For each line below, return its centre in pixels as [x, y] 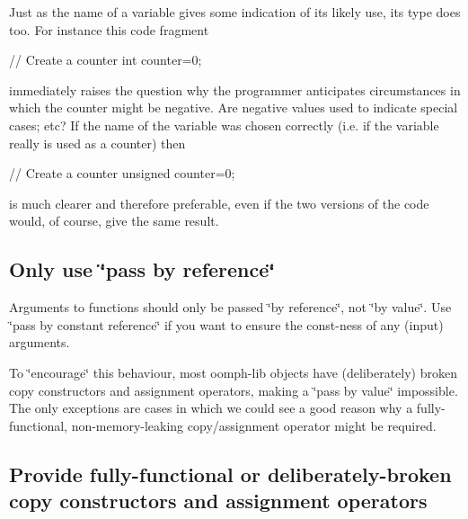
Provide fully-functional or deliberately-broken [230, 474]
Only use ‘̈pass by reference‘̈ [142, 269]
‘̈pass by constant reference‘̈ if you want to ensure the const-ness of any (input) [226, 324]
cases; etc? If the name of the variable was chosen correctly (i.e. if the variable [224, 125]
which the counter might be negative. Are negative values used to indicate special [234, 107]
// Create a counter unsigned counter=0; [122, 173]
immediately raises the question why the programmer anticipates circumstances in [235, 89]
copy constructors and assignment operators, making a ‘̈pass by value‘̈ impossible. [234, 390]
